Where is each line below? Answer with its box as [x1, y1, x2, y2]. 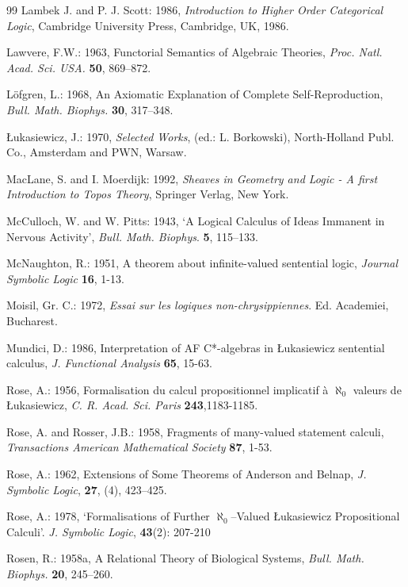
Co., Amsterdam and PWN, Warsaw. [6, 144, 187, 160]
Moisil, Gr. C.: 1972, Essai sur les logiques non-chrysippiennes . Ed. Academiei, [6, 297, 389, 313]
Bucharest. [6, 312, 58, 328]
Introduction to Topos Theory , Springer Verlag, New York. [6, 186, 289, 202]
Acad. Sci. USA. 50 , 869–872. [6, 59, 151, 75]
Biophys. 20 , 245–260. [6, 566, 113, 582]
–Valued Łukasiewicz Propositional [231, 508, 400, 524]
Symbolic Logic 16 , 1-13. [6, 270, 124, 286]
